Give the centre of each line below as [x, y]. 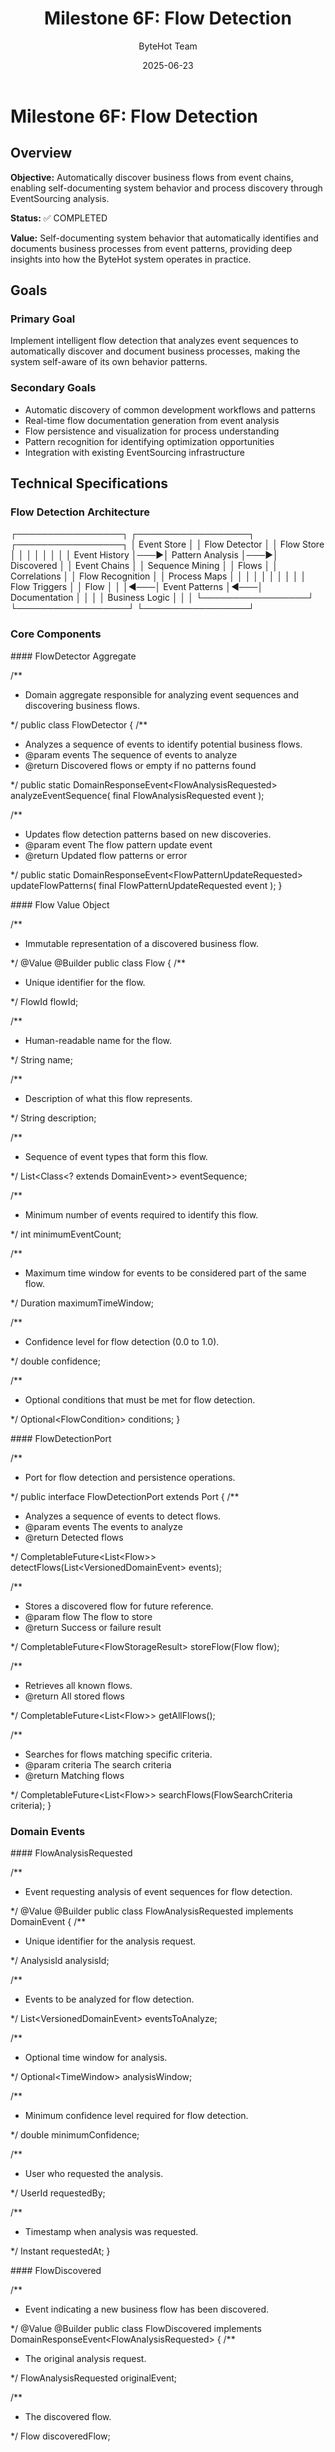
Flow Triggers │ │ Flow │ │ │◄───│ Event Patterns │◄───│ [137, 587]
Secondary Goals [53, 388]
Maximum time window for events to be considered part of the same [165, 1273]
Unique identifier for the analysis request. [110, 1941]
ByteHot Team [168, 46]
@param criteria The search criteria [98, 1764]
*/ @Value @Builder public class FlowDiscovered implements [136, 2329]
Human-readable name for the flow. [98, 1040]
